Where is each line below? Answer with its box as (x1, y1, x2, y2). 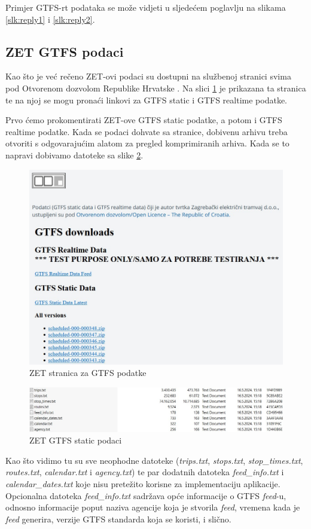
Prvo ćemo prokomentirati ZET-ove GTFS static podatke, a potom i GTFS (5, 114, 282, 126)
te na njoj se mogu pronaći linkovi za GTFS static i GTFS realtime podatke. (5, 93, 287, 106)
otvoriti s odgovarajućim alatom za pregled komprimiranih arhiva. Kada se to (5, 137, 289, 149)
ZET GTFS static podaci (29, 434, 122, 447)
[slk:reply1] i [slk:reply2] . (5, 13, 95, 25)
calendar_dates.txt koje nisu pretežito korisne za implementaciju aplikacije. (5, 478, 280, 490)
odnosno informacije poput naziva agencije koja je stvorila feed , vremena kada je (5, 501, 300, 513)
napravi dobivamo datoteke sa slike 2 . (5, 148, 144, 161)
